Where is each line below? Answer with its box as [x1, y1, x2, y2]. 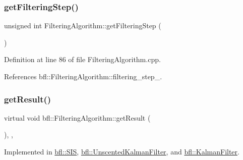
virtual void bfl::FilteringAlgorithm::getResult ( [4, 112, 151, 123]
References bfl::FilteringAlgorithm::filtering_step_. [4, 71, 162, 81]
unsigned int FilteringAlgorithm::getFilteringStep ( [4, 20, 161, 31]
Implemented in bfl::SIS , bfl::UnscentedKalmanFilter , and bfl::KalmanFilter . [4, 146, 239, 156]
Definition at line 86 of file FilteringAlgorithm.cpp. [4, 54, 161, 65]
